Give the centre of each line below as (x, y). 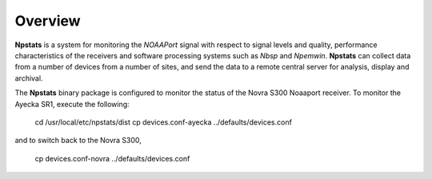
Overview (48, 21)
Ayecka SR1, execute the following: (72, 104)
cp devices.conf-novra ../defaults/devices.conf (112, 158)
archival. (29, 78)
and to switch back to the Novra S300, (78, 141)
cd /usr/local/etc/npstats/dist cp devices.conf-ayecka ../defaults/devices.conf (163, 122)
